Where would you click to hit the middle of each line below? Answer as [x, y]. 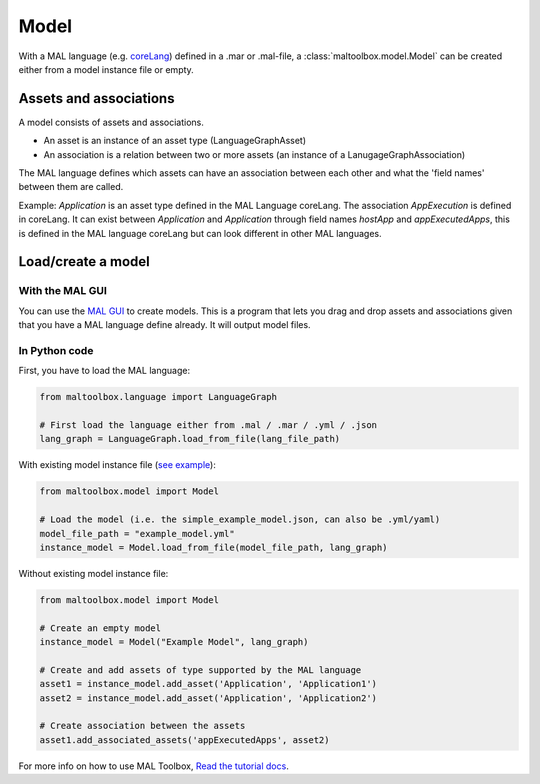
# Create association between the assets [142, 726]
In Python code [56, 350]
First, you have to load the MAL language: [104, 371]
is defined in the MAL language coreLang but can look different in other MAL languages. [200, 233]
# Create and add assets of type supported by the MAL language [200, 669]
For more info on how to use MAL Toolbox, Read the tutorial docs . [153, 766]
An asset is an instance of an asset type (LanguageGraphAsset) [175, 141]
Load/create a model [84, 261]
